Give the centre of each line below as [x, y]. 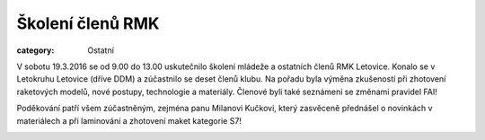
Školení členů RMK [88, 23]
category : [35, 50]
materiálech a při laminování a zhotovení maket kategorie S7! [129, 120]
